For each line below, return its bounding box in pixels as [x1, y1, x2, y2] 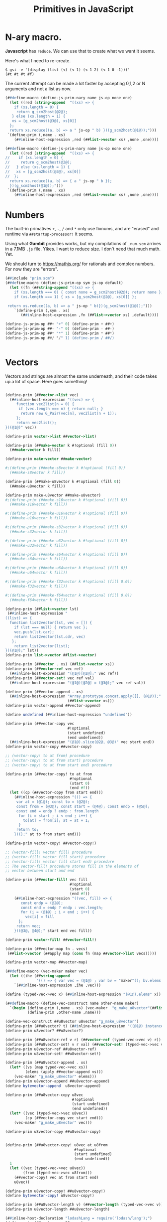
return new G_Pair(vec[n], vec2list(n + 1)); [20, 411, 117, 416]
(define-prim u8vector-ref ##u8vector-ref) [5, 1047, 97, 1052]
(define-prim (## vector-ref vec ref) [5, 666, 83, 671]
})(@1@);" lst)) [5, 648, 39, 653]
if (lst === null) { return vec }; [14, 625, 88, 630]
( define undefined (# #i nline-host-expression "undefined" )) [5, 712, 133, 717]
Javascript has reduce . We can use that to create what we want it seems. [5, 48, 156, 54]
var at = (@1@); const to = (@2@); [16, 799, 90, 804]
